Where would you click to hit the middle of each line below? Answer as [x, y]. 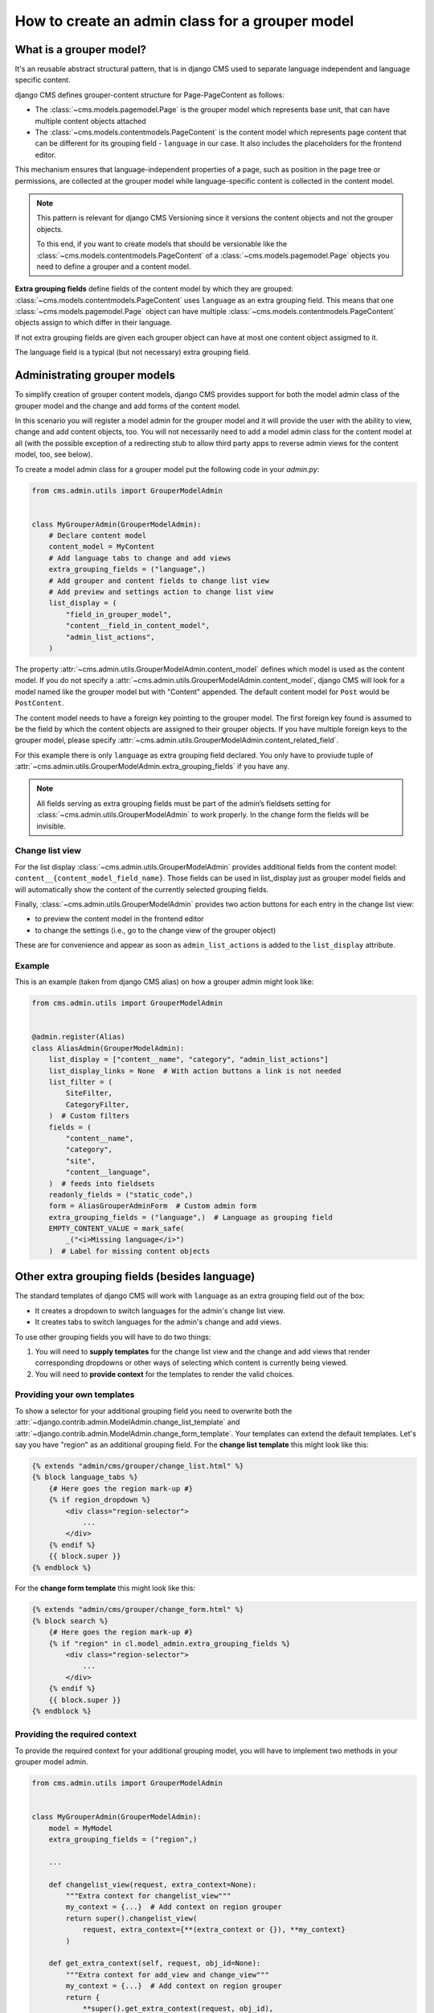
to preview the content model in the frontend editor [119, 919]
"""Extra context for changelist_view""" [148, 1896]
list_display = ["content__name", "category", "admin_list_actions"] [188, 1060]
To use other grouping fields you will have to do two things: [113, 1337]
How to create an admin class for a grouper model [184, 21]
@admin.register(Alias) [79, 1037]
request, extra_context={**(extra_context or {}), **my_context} [214, 1930]
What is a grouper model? [81, 50]
